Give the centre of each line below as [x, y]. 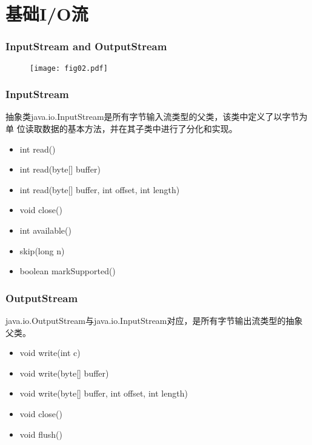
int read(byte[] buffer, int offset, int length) [100, 189]
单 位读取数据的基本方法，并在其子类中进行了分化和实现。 [121, 129]
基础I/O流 [47, 14]
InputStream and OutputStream [86, 46]
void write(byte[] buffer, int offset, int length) [104, 393]
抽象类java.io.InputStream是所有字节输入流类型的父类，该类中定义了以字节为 [157, 117]
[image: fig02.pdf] [69, 68]
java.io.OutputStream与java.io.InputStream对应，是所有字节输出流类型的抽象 [154, 321]
